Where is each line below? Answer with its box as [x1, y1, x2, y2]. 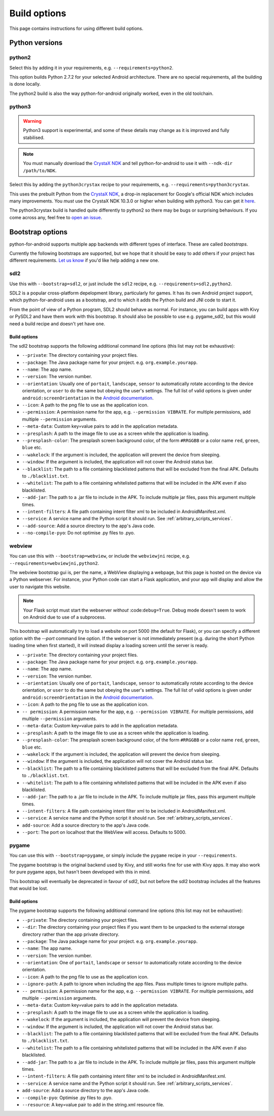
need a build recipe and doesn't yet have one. [9, 320, 106, 327]
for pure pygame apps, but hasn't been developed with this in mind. [9, 869, 151, 875]
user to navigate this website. [9, 584, 71, 590]
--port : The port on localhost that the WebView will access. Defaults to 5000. [22, 829, 187, 835]
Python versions [9, 39, 63, 47]
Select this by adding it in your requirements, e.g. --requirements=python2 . [9, 64, 174, 71]
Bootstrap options [9, 227, 68, 236]
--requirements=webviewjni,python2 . [9, 560, 99, 566]
